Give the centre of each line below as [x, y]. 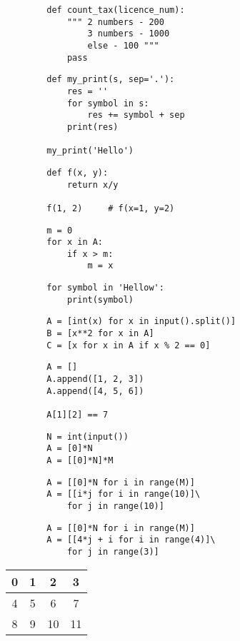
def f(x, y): [77, 172]
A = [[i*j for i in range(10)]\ [124, 494]
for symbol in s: [108, 103]
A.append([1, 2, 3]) [95, 379]
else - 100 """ [123, 45]
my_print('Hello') [90, 151]
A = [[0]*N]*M [80, 460]
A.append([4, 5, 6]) [95, 391]
